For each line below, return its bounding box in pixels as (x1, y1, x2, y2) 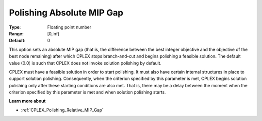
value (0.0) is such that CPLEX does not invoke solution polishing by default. (9, 60, 162, 66)
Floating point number (47, 24, 92, 30)
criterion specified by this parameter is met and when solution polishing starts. (9, 90, 166, 95)
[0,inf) (47, 30, 60, 36)
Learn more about (9, 98, 46, 104)
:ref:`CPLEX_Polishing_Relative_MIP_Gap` (21, 107, 104, 113)
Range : (9, 30, 24, 36)
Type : (9, 24, 21, 30)
